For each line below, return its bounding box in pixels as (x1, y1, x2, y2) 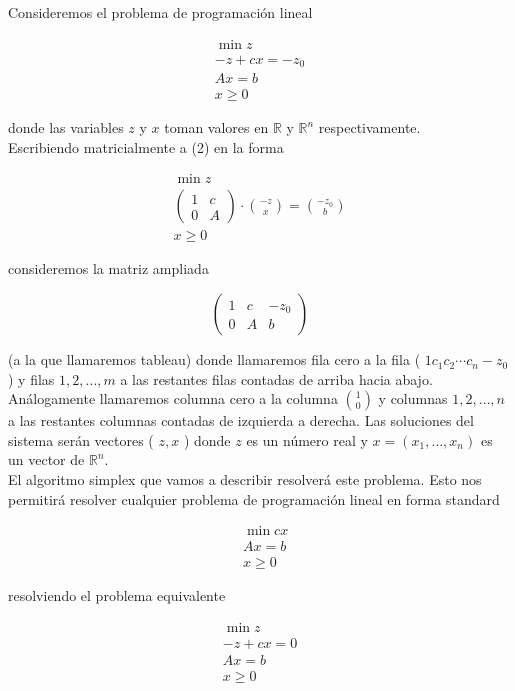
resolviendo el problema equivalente (8, 585, 226, 606)
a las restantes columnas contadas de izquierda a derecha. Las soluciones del (8, 410, 474, 431)
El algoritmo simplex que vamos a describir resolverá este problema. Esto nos (8, 469, 482, 490)
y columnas (378, 388, 448, 409)
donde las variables (8, 117, 124, 138)
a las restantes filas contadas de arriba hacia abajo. (120, 368, 433, 389)
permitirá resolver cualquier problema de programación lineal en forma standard (8, 488, 500, 509)
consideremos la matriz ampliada (8, 258, 209, 279)
